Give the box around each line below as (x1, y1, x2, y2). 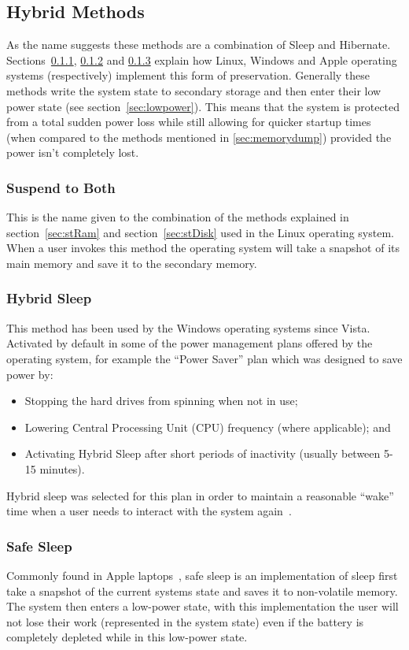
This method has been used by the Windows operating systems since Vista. (6, 319, 370, 336)
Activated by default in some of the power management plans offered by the (6, 335, 373, 351)
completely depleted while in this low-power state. (6, 629, 248, 645)
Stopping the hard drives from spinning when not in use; (24, 392, 298, 409)
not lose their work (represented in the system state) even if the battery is (6, 613, 364, 630)
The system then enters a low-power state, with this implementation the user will (6, 598, 399, 615)
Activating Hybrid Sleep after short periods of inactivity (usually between (24, 445, 381, 462)
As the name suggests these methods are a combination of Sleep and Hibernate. (6, 36, 391, 53)
